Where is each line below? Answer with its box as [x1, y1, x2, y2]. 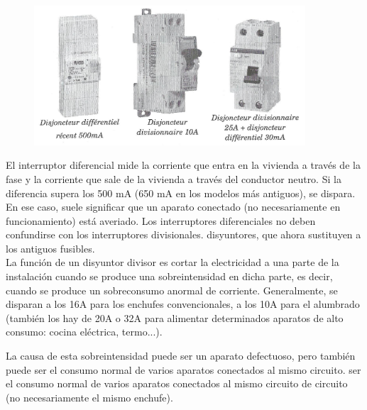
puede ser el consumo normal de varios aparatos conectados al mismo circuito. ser [6, 362, 361, 377]
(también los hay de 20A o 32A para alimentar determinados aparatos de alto [6, 310, 344, 325]
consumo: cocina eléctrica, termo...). [6, 324, 163, 339]
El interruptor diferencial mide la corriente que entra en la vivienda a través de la [6, 157, 361, 172]
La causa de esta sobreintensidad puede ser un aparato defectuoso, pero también [6, 348, 356, 363]
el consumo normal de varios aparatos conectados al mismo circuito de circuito [6, 376, 348, 391]
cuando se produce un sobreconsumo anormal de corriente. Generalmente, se [6, 282, 338, 297]
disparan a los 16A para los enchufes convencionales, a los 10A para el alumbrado [6, 297, 360, 311]
